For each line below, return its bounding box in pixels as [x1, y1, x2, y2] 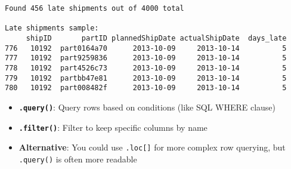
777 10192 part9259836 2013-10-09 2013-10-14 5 [5, 54, 287, 63]
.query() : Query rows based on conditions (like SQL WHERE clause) [18, 100, 276, 113]
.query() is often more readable [18, 152, 137, 165]
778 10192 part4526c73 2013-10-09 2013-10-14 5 [5, 63, 287, 72]
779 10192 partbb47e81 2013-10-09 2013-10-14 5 [5, 73, 287, 82]
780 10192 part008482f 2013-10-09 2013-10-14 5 [5, 84, 287, 93]
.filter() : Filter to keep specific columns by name [18, 121, 208, 133]
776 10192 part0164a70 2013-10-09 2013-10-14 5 [5, 44, 287, 53]
